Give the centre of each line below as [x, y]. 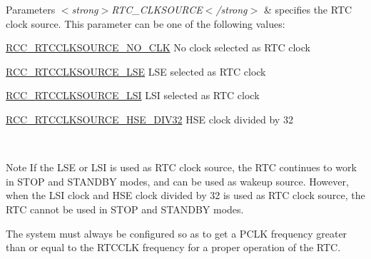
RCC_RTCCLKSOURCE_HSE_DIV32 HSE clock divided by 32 [149, 119]
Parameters [31, 9]
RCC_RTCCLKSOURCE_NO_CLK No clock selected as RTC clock [158, 47]
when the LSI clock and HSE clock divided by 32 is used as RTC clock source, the [185, 195]
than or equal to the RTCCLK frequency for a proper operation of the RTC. [173, 247]
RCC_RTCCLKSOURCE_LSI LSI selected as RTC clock [133, 95]
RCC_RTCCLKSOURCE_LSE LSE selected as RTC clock [136, 71]
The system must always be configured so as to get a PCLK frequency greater [177, 233]
